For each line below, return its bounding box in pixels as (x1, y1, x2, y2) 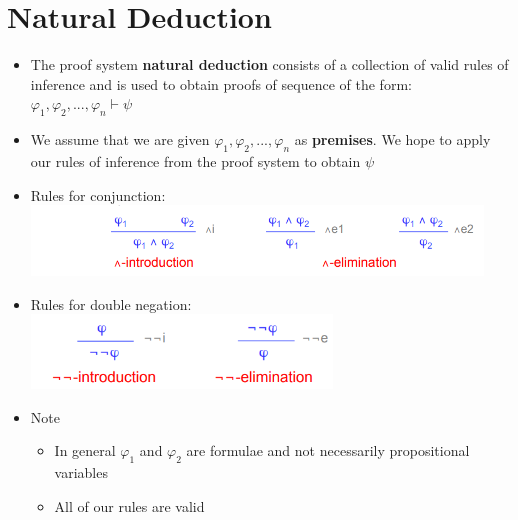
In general (54, 440, 116, 461)
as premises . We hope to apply (294, 129, 491, 150)
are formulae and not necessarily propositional (186, 440, 470, 461)
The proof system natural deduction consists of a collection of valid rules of (30, 54, 509, 75)
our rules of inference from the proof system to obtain (30, 150, 361, 171)
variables (54, 462, 108, 482)
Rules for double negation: (30, 293, 192, 314)
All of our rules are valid (54, 495, 205, 516)
